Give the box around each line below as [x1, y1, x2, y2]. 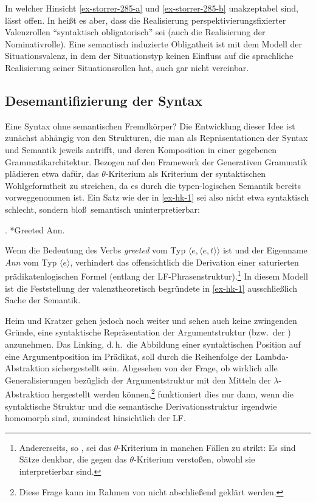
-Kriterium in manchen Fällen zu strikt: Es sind [117, 441, 296, 453]
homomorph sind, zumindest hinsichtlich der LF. [5, 411, 186, 424]
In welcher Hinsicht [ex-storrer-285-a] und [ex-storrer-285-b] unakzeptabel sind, [5, 2, 298, 14]
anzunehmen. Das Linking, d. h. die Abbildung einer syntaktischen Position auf [5, 337, 301, 350]
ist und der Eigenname [222, 244, 307, 256]
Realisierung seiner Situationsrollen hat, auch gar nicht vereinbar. [5, 61, 249, 74]
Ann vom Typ [5, 255, 57, 268]
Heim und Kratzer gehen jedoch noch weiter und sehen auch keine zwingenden [5, 314, 297, 326]
